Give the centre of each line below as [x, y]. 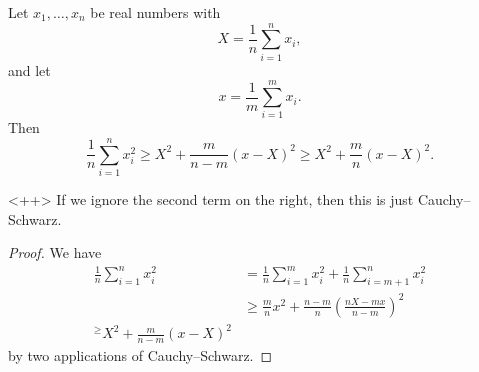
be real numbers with [155, 12]
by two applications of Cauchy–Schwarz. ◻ [140, 355]
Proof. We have [55, 252]
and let [29, 69]
